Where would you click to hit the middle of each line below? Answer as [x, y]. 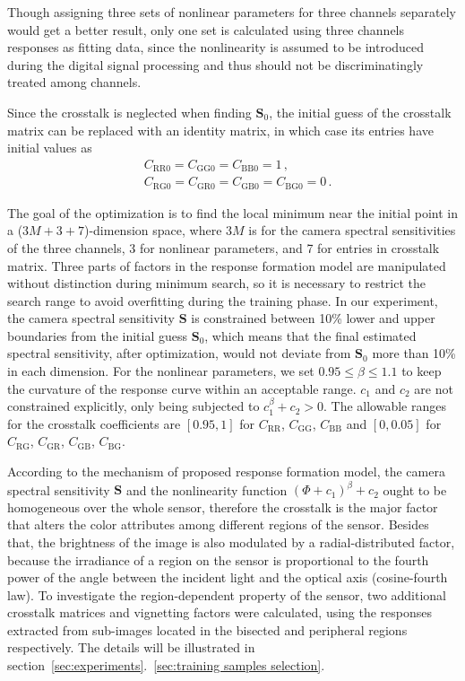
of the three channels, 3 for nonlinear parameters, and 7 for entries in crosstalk [224, 247]
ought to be [415, 489]
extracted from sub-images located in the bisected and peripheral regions [207, 629]
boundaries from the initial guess [97, 335]
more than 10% [414, 353]
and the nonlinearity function [207, 489]
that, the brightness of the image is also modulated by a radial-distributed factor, [231, 541]
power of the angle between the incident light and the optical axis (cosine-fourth [228, 577]
